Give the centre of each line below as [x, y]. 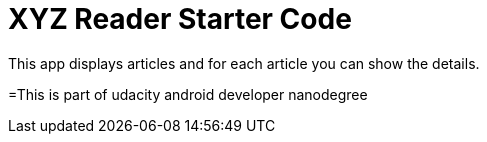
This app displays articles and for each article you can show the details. [244, 63]
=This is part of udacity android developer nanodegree [188, 94]
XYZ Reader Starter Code [180, 19]
